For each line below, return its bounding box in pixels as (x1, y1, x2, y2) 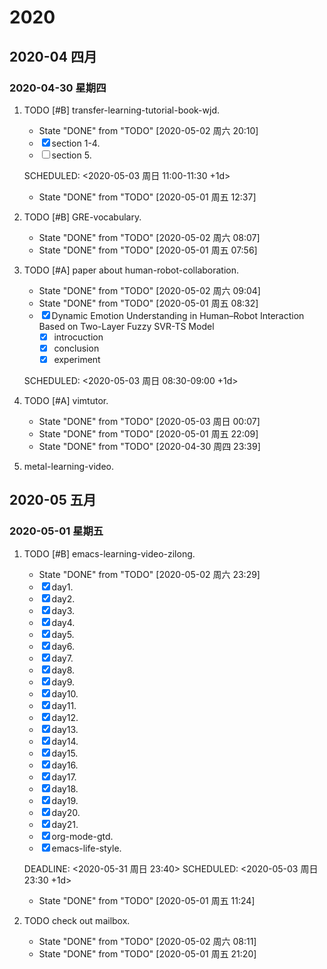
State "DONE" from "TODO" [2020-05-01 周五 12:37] (38, 191, 257, 203)
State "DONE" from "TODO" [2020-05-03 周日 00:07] (38, 416, 261, 428)
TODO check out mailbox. (23, 914, 131, 926)
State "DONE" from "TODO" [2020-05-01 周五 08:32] (38, 297, 259, 309)
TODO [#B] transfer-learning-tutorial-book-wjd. (23, 104, 221, 116)
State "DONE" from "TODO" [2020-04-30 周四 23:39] (38, 441, 261, 453)
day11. (51, 699, 77, 711)
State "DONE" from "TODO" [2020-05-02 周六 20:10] (38, 124, 259, 136)
